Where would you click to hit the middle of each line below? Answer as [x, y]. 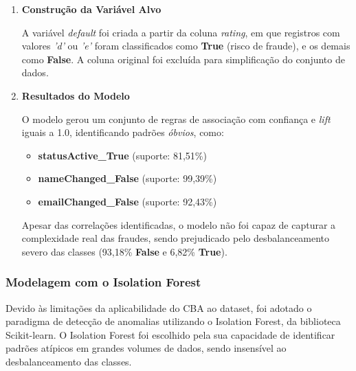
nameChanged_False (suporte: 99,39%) [127, 178]
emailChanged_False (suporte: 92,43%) [127, 201]
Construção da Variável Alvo [91, 9]
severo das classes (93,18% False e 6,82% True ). [124, 251]
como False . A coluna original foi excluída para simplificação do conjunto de [183, 59]
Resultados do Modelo [76, 95]
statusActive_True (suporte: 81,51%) [122, 155]
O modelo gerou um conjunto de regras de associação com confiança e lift [176, 119]
